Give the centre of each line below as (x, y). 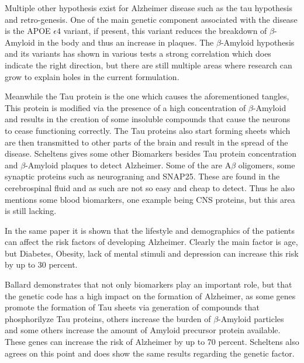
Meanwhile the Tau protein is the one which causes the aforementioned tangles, (147, 96)
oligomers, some (267, 165)
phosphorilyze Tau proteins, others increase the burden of (108, 318)
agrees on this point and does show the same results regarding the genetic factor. (150, 353)
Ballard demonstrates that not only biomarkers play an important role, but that (148, 284)
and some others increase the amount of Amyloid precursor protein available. (143, 330)
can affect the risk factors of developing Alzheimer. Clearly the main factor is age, (151, 242)
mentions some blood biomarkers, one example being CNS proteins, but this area (150, 199)
